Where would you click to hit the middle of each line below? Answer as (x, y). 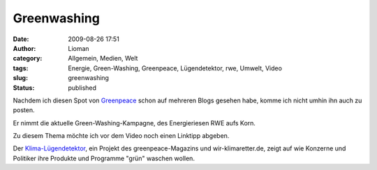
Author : (24, 48)
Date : (21, 39)
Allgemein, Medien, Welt (103, 59)
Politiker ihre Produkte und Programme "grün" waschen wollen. (104, 158)
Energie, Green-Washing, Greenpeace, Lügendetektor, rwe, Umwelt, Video (175, 68)
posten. (24, 110)
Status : (24, 88)
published (82, 88)
